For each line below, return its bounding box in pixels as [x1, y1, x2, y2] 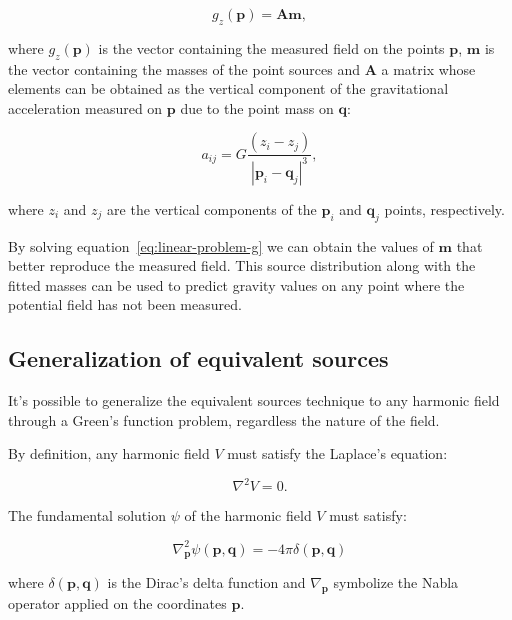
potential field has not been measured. [8, 294, 242, 315]
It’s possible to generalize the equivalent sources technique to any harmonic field [8, 390, 500, 411]
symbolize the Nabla [333, 572, 459, 593]
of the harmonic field [184, 505, 312, 526]
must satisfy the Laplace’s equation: [227, 443, 448, 464]
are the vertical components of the [107, 198, 317, 219]
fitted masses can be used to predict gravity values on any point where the [8, 274, 465, 295]
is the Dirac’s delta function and [107, 572, 306, 593]
